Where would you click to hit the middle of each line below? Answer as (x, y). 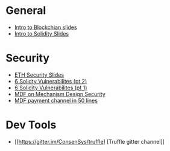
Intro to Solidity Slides (42, 33)
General (26, 11)
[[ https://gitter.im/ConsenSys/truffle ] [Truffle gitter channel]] (90, 141)
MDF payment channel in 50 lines (56, 100)
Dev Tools (31, 125)
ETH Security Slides (39, 75)
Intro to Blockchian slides (46, 27)
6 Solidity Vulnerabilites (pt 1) (51, 88)
